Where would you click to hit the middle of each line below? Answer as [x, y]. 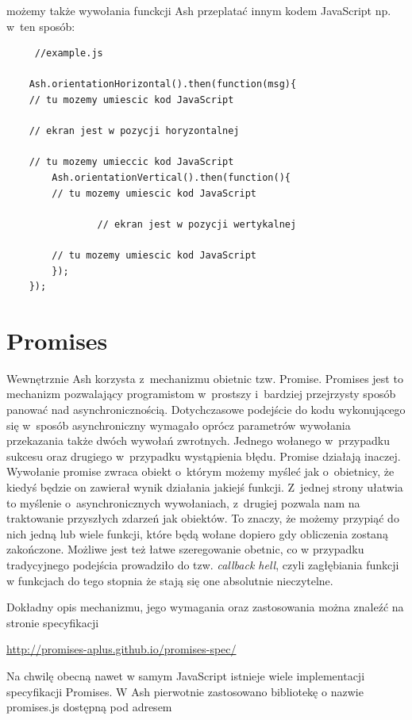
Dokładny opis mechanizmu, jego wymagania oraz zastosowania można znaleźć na [205, 607]
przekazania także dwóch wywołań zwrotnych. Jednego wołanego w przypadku [198, 440]
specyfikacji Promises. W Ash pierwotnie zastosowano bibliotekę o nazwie [185, 691]
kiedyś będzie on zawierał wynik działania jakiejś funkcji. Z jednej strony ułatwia [205, 486]
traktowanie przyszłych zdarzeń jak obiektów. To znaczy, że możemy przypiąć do [203, 518]
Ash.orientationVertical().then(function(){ [171, 177]
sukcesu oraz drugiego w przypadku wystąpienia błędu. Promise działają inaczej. [204, 456]
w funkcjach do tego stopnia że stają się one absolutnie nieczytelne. [170, 580]
